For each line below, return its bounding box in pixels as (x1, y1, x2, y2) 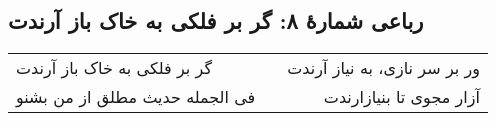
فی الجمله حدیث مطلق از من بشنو (16, 85, 256, 109)
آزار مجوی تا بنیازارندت (323, 85, 480, 109)
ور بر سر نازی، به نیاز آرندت (287, 56, 480, 80)
